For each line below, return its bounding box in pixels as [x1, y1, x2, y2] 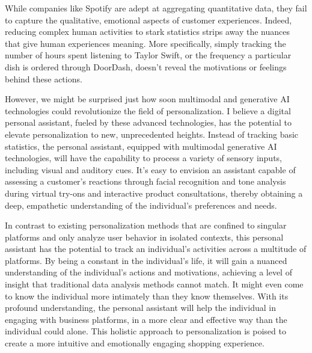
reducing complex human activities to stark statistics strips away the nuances [5, 25, 290, 38]
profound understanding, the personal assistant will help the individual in [5, 301, 276, 314]
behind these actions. [5, 72, 82, 85]
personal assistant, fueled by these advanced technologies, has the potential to [5, 116, 292, 129]
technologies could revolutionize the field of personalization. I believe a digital [5, 104, 291, 117]
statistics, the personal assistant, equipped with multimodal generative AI [5, 140, 277, 152]
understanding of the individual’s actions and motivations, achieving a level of [5, 266, 292, 278]
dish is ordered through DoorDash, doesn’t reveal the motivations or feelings [5, 60, 287, 73]
